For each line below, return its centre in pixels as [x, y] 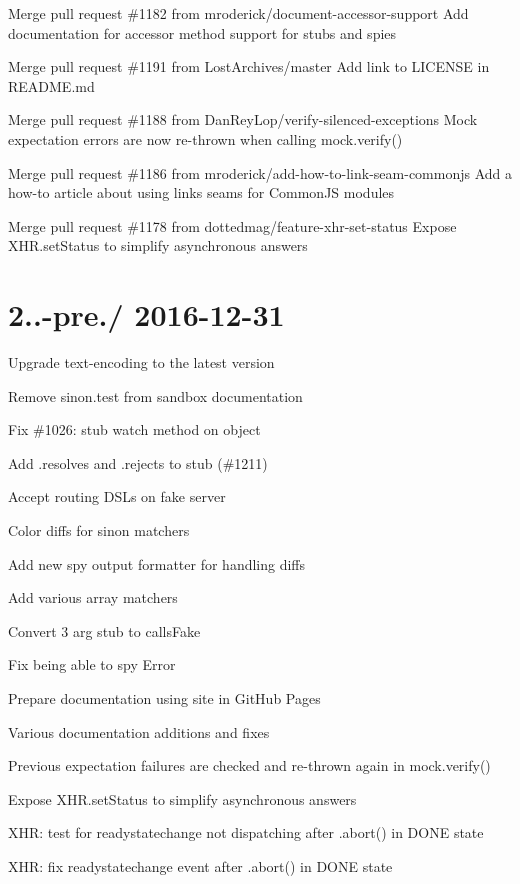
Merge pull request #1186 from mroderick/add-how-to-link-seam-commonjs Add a [260, 172]
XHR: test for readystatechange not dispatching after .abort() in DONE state [246, 832]
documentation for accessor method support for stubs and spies [202, 32]
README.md [51, 85]
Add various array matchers [93, 597]
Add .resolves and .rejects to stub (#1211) [138, 462]
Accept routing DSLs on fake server [117, 496]
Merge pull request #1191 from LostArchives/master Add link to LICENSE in [249, 66]
